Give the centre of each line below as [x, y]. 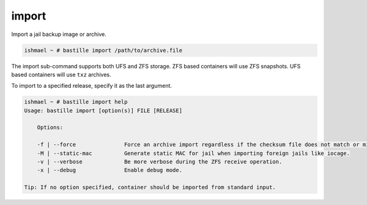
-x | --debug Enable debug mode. [110, 170]
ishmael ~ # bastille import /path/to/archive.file [103, 50]
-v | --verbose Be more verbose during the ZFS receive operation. [160, 162]
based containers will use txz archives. [61, 74]
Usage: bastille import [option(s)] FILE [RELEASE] [103, 110]
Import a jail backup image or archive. [59, 34]
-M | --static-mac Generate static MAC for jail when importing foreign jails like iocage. [193, 153]
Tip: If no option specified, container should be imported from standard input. [150, 187]
